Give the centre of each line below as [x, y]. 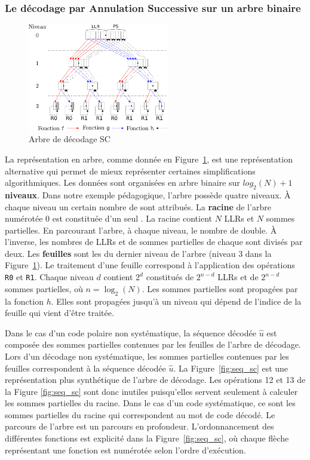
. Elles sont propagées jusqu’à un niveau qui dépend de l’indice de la [176, 301]
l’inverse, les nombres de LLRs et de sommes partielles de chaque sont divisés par [154, 242]
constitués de [170, 277]
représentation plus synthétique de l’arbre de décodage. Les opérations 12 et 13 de [155, 380]
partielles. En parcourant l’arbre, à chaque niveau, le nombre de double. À [141, 230]
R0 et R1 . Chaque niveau [49, 277]
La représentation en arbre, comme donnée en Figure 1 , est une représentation [149, 159]
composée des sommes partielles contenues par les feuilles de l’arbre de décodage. [153, 344]
